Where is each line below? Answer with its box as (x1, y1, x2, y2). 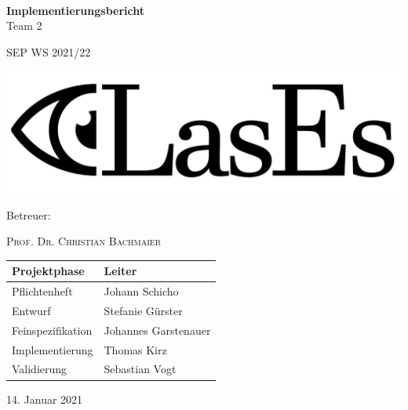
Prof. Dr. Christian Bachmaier (6, 233, 162, 249)
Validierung (12, 361, 67, 377)
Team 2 (6, 17, 42, 34)
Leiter (104, 263, 137, 279)
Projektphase (12, 263, 85, 279)
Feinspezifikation (12, 321, 93, 338)
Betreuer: (6, 206, 51, 223)
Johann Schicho (104, 283, 179, 299)
